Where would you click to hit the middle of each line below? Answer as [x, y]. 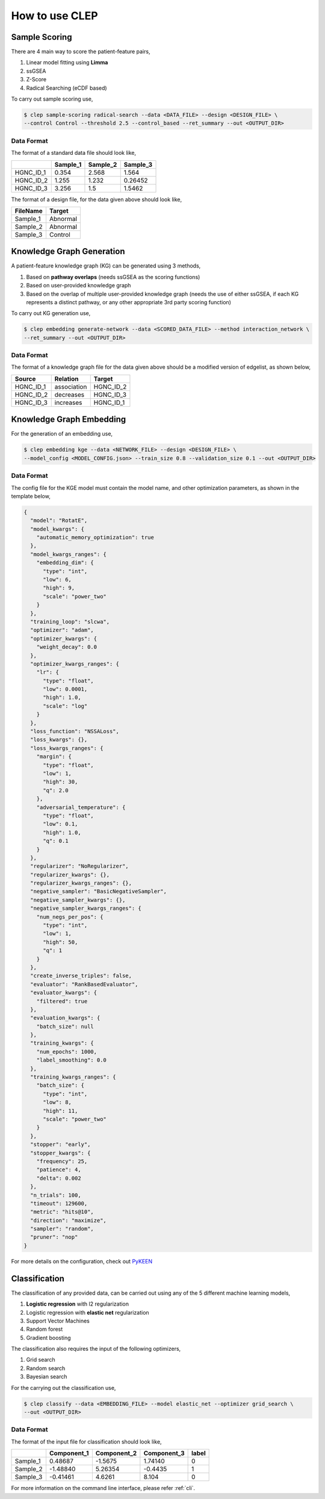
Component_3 [164, 1453]
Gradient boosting [49, 1338]
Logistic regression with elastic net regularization [88, 1312]
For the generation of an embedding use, [62, 434]
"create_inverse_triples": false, [81, 976]
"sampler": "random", [62, 1229]
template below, [31, 496]
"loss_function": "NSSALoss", [75, 731]
